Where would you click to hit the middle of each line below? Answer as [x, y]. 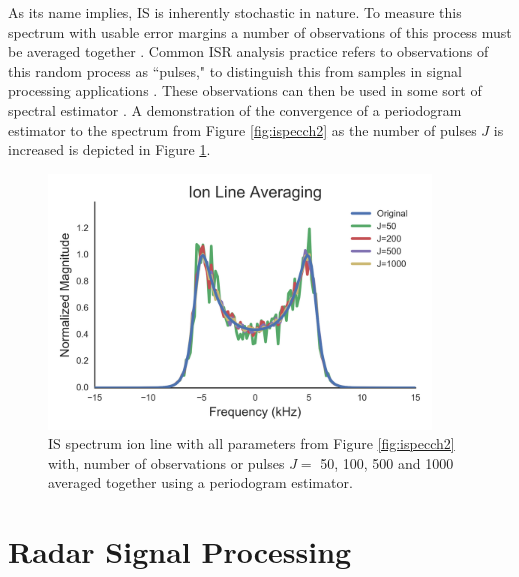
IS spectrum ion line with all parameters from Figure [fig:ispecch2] [251, 443]
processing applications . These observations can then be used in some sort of [245, 90]
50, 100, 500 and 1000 [387, 462]
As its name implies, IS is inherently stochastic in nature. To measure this [235, 12]
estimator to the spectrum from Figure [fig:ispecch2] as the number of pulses [242, 129]
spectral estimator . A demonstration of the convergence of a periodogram [235, 109]
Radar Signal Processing [180, 551]
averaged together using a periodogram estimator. [200, 482]
